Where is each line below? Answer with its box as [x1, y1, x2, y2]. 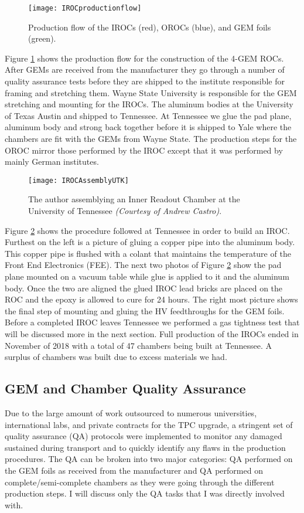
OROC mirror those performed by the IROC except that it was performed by [5, 144, 283, 156]
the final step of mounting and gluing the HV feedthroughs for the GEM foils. [5, 304, 285, 317]
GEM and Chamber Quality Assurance [5, 379, 246, 398]
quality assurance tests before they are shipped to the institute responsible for [5, 75, 285, 87]
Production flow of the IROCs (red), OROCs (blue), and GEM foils [28, 21, 271, 33]
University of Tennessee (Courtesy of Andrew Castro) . [28, 205, 222, 217]
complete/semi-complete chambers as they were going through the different [5, 475, 275, 488]
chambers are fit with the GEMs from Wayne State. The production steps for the [5, 133, 297, 144]
